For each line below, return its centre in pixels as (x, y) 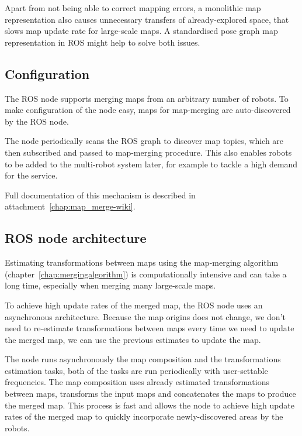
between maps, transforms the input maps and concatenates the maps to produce (150, 394)
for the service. (31, 175)
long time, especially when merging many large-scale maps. (110, 285)
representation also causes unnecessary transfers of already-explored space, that (147, 19)
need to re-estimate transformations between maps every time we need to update (150, 328)
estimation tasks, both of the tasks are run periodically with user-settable (136, 370)
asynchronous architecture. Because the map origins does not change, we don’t (145, 316)
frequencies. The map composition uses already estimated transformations (137, 382)
